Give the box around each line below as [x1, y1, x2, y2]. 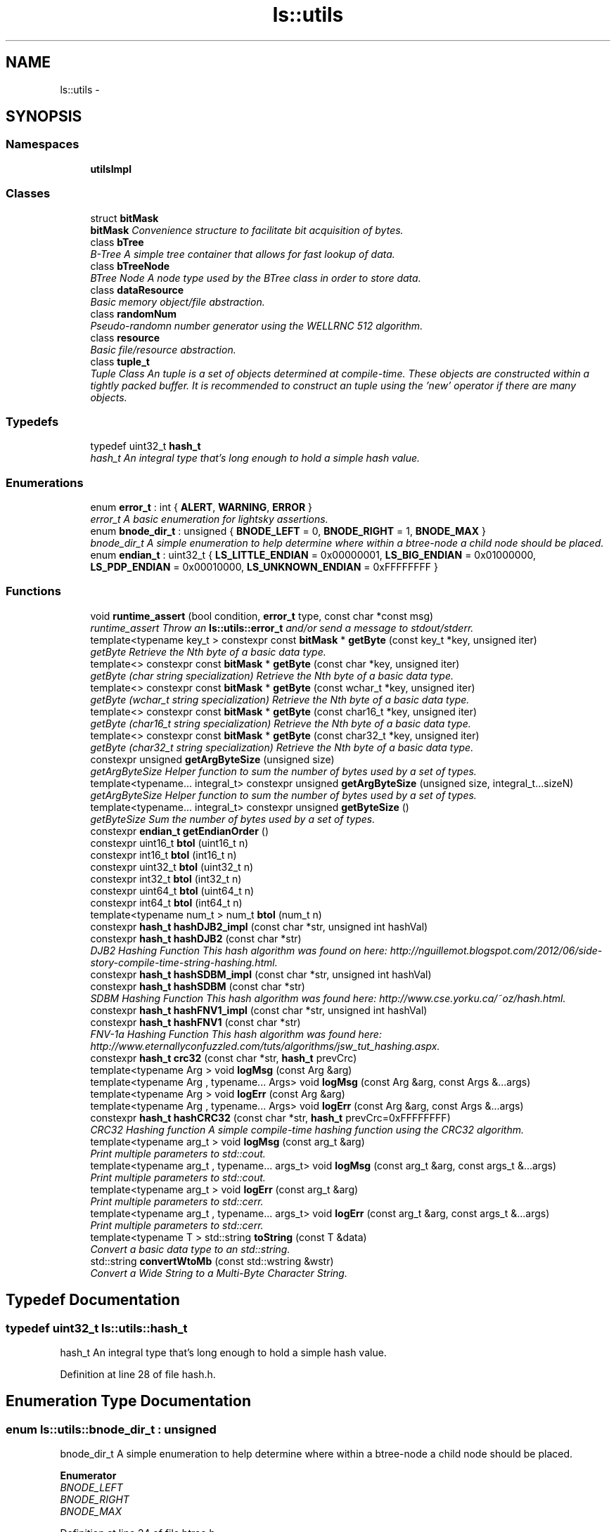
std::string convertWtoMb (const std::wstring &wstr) [90, 1254, 334, 1267]
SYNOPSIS [6, 108, 82, 126]
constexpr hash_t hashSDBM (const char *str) [90, 980, 305, 992]
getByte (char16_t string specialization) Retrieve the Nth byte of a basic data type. [90, 717, 471, 729]
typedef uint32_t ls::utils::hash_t [6, 1320, 188, 1335]
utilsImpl [90, 162, 131, 175]
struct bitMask [90, 212, 159, 224]
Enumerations [6, 475, 84, 490]
